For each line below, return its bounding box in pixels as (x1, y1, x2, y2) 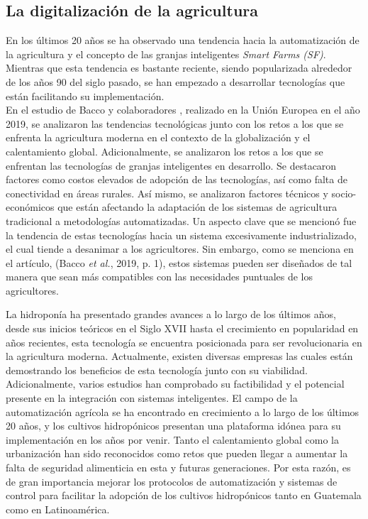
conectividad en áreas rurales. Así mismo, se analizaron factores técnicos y (6, 185, 328, 200)
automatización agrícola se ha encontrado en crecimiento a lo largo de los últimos (6, 404, 359, 419)
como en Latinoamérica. (6, 501, 110, 516)
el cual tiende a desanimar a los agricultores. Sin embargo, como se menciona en (6, 241, 354, 256)
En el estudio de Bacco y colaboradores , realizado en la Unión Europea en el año (6, 102, 360, 117)
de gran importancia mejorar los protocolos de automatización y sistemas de (6, 474, 338, 488)
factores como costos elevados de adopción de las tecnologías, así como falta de (6, 172, 347, 187)
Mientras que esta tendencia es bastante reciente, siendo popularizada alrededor (6, 60, 352, 75)
